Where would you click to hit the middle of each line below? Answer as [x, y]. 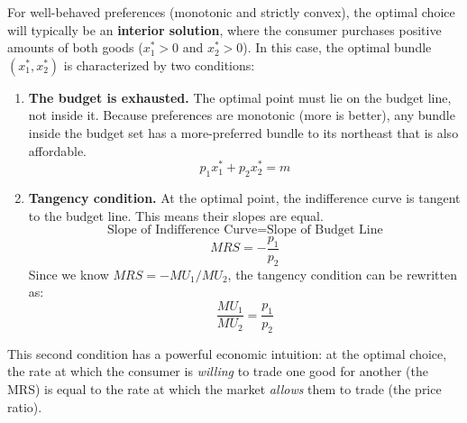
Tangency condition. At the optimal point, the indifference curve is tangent [244, 198]
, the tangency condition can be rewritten [342, 274]
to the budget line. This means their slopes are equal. [176, 215]
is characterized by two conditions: [159, 64]
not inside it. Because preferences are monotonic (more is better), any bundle [242, 115]
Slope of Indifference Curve [183, 230]
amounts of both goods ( [75, 47]
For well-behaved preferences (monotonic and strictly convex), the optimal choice [231, 12]
